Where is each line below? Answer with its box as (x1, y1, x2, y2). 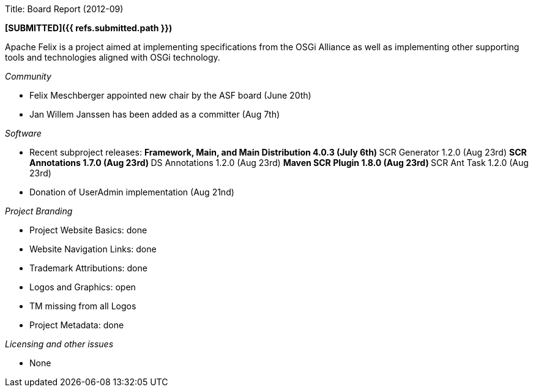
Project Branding (5, 206, 73, 216)
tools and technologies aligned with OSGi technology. (5, 52, 220, 62)
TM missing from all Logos (29, 301, 136, 311)
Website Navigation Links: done (29, 244, 157, 254)
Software (5, 128, 42, 138)
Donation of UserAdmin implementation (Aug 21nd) (29, 187, 234, 197)
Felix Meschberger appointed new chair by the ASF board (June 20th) (29, 90, 311, 100)
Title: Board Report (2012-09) (5, 4, 124, 14)
